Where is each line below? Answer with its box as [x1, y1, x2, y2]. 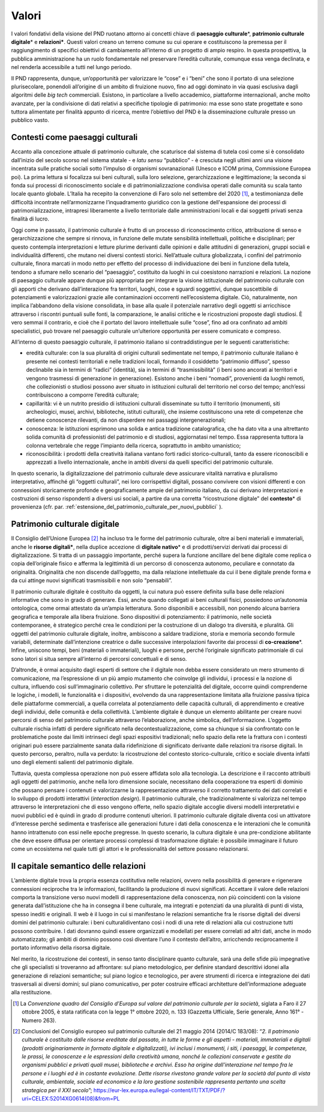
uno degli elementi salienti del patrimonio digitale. [11, 759, 134, 766]
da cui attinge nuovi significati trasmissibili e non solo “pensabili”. [11, 577, 172, 584]
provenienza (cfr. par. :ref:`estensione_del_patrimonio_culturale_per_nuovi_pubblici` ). [11, 503, 223, 511]
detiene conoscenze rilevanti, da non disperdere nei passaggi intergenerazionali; [26, 416, 226, 424]
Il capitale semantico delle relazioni [11, 861, 146, 871]
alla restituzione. [11, 989, 52, 996]
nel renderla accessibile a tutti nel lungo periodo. [11, 64, 132, 71]
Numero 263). [22, 1016, 56, 1024]
